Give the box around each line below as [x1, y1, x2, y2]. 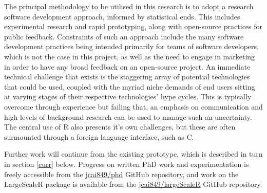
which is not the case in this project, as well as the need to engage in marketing [4, 51, 255, 61]
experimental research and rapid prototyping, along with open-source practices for [4, 21, 263, 32]
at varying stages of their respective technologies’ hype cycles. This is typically [4, 91, 252, 102]
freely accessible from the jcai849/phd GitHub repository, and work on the [4, 168, 239, 179]
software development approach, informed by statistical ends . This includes [4, 11, 240, 22]
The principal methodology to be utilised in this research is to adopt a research [4, 1, 254, 11]
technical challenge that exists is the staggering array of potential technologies [4, 71, 250, 82]
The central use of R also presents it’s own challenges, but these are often [4, 121, 236, 132]
